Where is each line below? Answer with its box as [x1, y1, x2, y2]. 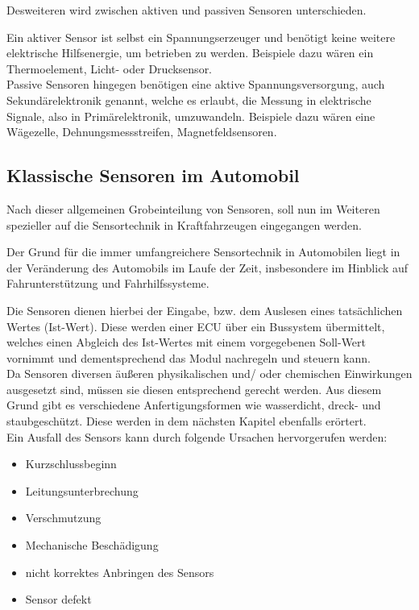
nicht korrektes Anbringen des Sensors [25, 563, 214, 580]
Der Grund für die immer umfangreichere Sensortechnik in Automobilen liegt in [6, 243, 400, 260]
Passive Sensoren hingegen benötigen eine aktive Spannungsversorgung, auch [6, 76, 385, 93]
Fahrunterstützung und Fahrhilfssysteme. [6, 275, 209, 292]
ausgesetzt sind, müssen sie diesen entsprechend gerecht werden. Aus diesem [6, 380, 382, 397]
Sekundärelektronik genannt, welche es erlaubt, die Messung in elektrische [6, 91, 371, 108]
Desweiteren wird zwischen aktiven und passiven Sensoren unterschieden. [6, 2, 367, 18]
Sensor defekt [25, 591, 92, 608]
